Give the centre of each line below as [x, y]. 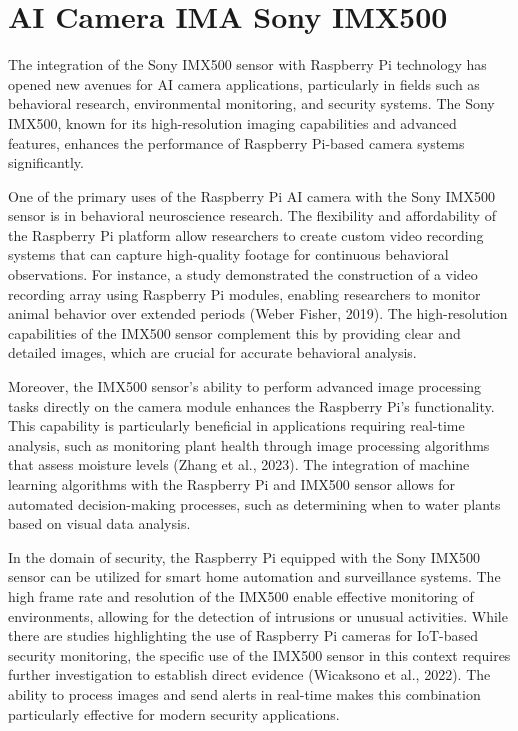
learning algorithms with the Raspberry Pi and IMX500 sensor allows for [232, 484]
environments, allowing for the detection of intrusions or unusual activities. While [258, 615]
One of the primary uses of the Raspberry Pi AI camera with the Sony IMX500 [251, 195]
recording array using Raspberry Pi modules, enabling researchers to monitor [244, 293]
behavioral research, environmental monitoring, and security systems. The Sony [251, 103]
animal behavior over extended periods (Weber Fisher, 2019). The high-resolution [258, 313]
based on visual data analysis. [99, 523]
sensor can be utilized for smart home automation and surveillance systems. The [254, 576]
